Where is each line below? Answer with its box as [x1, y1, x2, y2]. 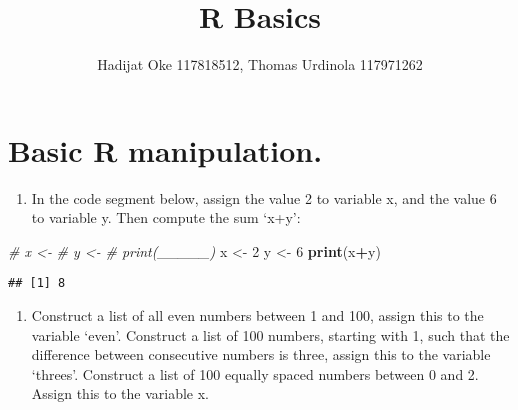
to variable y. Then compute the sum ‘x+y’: [31, 207, 301, 228]
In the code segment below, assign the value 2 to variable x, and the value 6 [31, 187, 497, 208]
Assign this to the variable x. [31, 383, 210, 404]
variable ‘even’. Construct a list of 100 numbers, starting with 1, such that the [31, 324, 510, 345]
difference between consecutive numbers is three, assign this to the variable [31, 344, 491, 365]
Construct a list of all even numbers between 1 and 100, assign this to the [31, 305, 484, 326]
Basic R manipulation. [8, 129, 323, 170]
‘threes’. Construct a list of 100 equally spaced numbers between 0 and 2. [31, 363, 479, 384]
